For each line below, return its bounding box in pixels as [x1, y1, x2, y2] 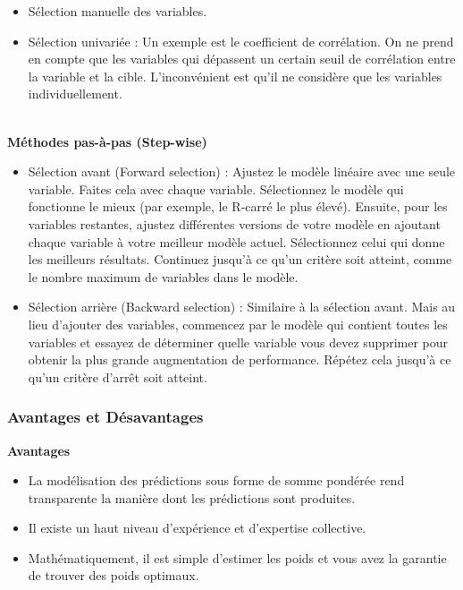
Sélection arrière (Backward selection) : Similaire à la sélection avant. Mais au [28, 297, 456, 316]
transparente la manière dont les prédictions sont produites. [28, 488, 356, 507]
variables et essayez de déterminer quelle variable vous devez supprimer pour [28, 332, 449, 351]
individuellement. [28, 84, 122, 103]
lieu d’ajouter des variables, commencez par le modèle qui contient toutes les [28, 314, 448, 333]
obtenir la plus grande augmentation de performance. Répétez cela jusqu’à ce [28, 350, 451, 369]
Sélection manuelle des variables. [28, 2, 207, 20]
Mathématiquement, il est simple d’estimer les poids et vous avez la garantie [28, 548, 447, 567]
